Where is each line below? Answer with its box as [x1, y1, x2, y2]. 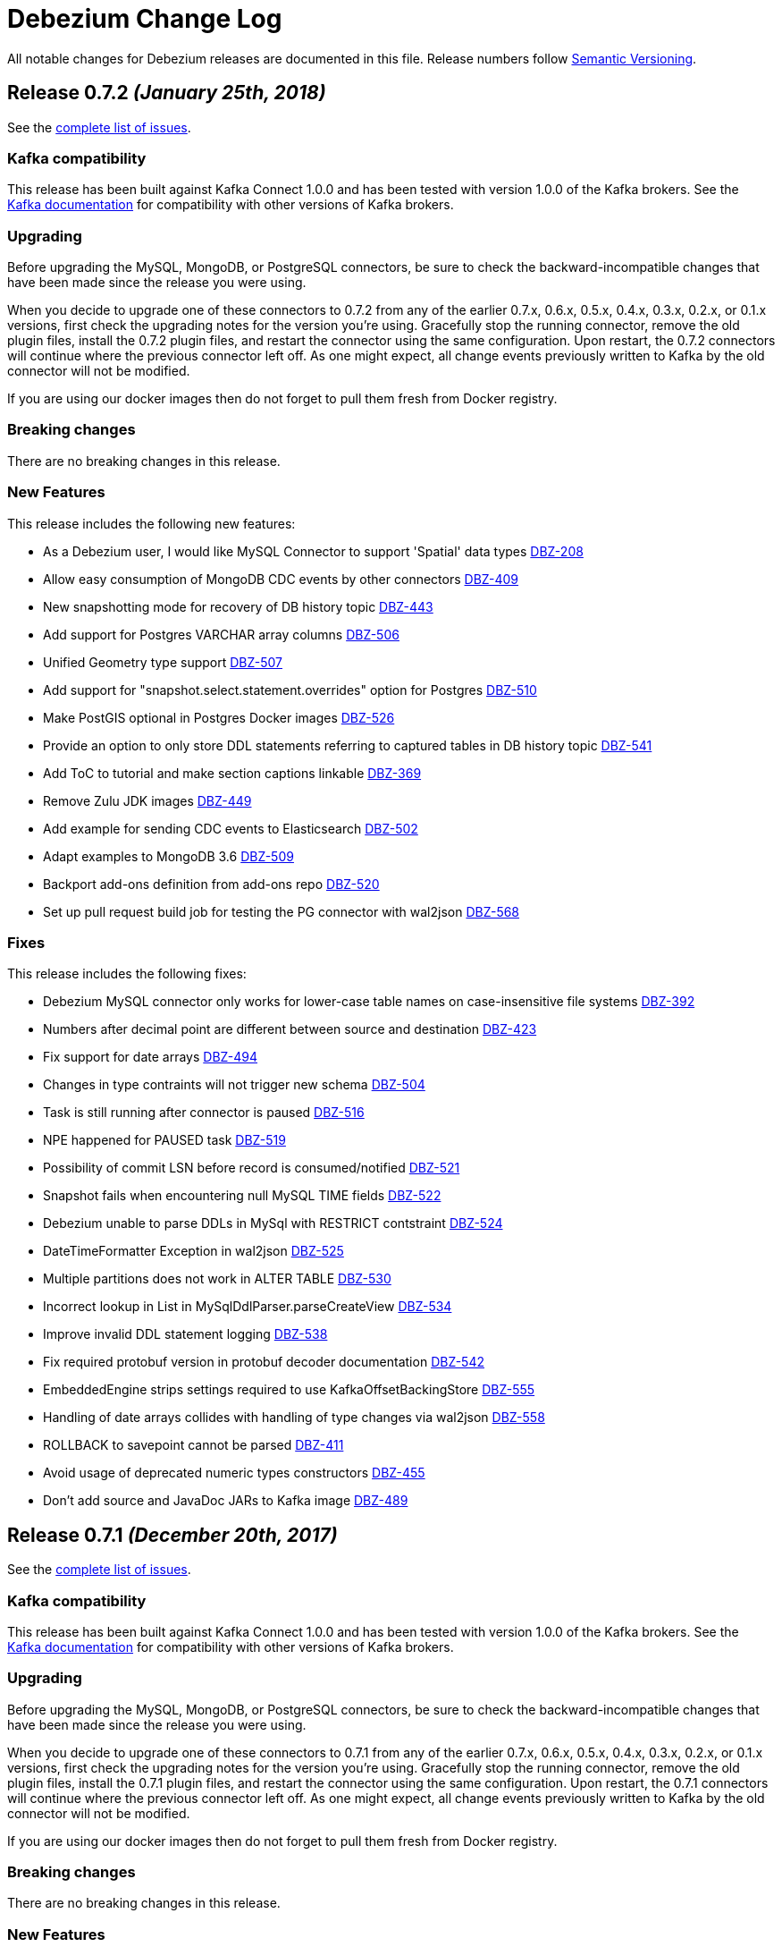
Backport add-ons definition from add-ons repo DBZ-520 [43, 876, 380, 892]
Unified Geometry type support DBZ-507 [43, 654, 282, 670]
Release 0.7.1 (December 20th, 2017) [7, 1523, 338, 1546]
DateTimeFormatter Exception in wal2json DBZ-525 [43, 1243, 344, 1259]
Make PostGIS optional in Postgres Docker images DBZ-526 [43, 709, 395, 725]
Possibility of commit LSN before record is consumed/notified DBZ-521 [43, 1160, 460, 1176]
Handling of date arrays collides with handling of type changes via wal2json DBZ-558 [43, 1409, 545, 1426]
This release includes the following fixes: [7, 966, 247, 982]
